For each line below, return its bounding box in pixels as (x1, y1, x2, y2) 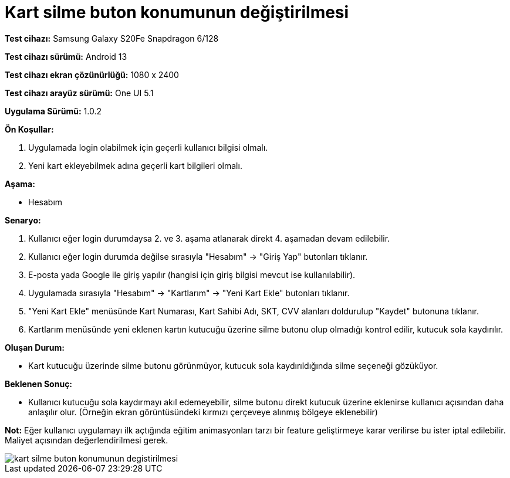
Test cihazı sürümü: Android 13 (5, 51, 127, 62)
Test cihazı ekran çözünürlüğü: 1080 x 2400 (5, 69, 179, 80)
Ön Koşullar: (5, 124, 54, 134)
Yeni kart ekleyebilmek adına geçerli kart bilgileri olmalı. (28, 160, 242, 171)
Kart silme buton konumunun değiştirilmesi (5, 2, 349, 22)
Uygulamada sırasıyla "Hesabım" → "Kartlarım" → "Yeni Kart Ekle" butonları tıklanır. (28, 287, 350, 298)
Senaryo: (5, 215, 41, 225)
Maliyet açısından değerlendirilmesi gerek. (5, 435, 168, 445)
